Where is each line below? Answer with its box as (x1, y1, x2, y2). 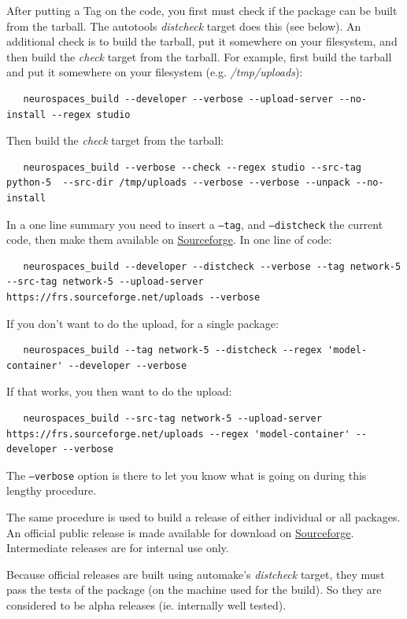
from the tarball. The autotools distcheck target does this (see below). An (6, 17, 361, 34)
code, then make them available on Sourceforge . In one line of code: (6, 231, 332, 248)
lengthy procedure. (6, 482, 97, 499)
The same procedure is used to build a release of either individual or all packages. (6, 508, 401, 525)
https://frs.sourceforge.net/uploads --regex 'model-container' (6, 428, 350, 440)
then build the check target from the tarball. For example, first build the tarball (6, 48, 392, 64)
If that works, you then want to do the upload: (6, 383, 232, 400)
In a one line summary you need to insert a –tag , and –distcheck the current (6, 216, 383, 232)
